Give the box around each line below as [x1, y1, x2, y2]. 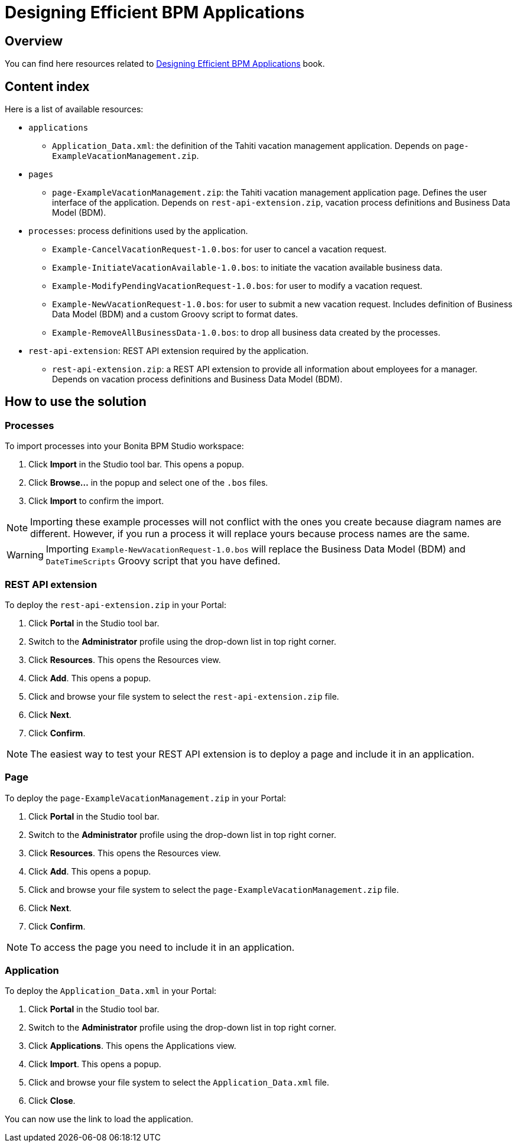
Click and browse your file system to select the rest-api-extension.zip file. [28, 691, 339, 701]
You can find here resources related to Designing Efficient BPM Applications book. [5, 59, 325, 69]
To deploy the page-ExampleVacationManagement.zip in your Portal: [5, 792, 287, 803]
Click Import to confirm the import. [28, 496, 164, 506]
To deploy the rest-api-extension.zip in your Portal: [5, 599, 226, 610]
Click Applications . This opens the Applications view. [28, 1041, 236, 1051]
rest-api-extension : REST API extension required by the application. [28, 346, 308, 356]
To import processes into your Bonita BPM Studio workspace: [5, 441, 244, 451]
